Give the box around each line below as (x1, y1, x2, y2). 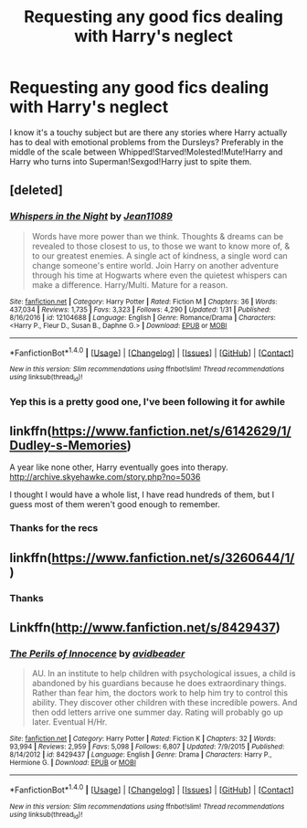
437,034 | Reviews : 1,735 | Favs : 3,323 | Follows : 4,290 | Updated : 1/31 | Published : (9, 304, 271, 314)
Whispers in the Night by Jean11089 (9, 210, 174, 223)
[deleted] (9, 183, 64, 198)
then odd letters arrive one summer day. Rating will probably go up (31, 706, 283, 718)
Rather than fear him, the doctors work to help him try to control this (31, 687, 289, 698)
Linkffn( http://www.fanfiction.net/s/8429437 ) (9, 620, 281, 635)
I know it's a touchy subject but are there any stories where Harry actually (9, 126, 288, 138)
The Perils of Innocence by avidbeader (9, 647, 185, 660)
